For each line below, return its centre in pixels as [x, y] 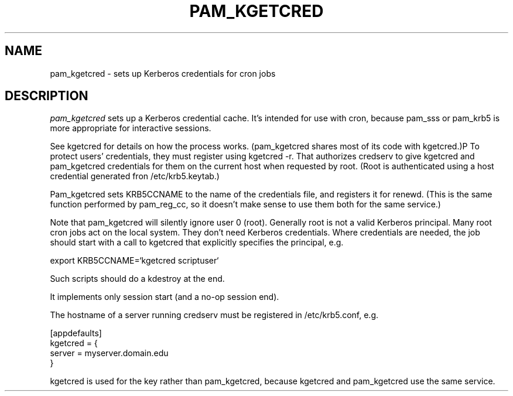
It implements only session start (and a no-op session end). [165, 297]
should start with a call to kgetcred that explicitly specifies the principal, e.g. [197, 243]
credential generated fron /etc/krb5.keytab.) [135, 176]
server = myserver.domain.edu [109, 353]
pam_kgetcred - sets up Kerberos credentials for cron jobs [163, 73]
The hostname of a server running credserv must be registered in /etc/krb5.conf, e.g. [214, 315]
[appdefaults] [76, 333]
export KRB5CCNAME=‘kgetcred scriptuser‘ [134, 261]
